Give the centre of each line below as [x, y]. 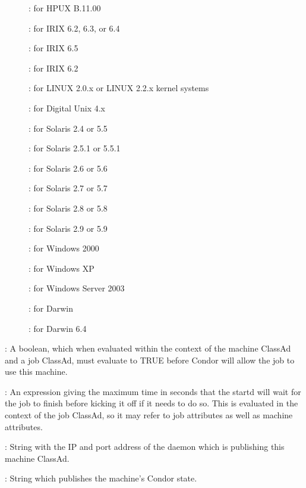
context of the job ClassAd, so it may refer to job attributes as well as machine [149, 415]
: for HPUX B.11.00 [65, 8]
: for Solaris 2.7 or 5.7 [68, 188]
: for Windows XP [61, 268]
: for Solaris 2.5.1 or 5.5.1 [75, 148]
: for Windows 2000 [64, 248]
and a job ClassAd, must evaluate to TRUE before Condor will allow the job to [150, 360]
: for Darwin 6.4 [58, 328]
